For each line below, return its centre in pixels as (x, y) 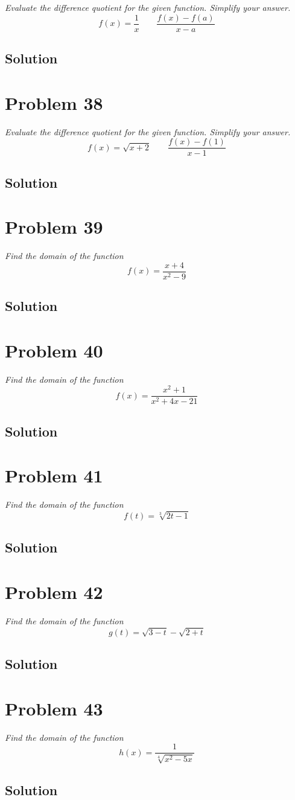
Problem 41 (54, 475)
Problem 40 (54, 350)
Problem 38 (54, 102)
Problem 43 (54, 708)
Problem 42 (54, 592)
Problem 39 (54, 227)
